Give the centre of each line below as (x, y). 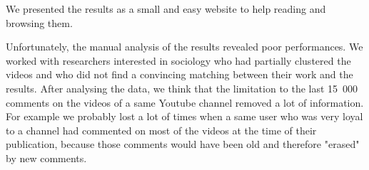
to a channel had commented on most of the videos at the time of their (161, 130)
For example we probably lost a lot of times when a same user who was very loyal (184, 116)
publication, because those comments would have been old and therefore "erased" (183, 144)
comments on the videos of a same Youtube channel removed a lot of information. (185, 102)
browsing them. (39, 22)
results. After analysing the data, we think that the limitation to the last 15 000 (182, 88)
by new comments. (46, 158)
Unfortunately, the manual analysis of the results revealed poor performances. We (184, 47)
